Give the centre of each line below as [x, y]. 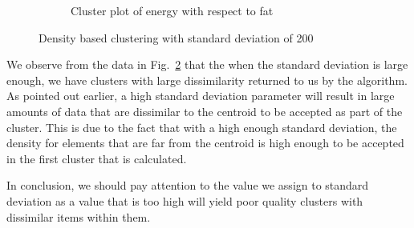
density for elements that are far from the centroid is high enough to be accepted [205, 143]
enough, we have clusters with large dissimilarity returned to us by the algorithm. [207, 80]
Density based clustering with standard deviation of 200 [176, 37]
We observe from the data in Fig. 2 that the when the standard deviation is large [207, 64]
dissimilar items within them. [79, 216]
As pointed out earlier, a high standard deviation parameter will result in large [201, 96]
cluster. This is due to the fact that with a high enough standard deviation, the [202, 127]
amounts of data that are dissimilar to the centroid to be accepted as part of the [205, 111]
